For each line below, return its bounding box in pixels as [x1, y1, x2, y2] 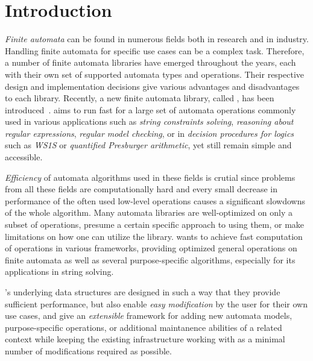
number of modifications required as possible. [5, 344, 172, 357]
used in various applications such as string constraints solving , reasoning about [5, 115, 294, 128]
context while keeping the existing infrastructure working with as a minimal [5, 333, 285, 345]
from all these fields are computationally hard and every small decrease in [5, 183, 277, 195]
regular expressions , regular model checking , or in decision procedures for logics [5, 127, 294, 139]
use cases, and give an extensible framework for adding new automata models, [5, 309, 292, 322]
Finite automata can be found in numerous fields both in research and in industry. [5, 33, 309, 45]
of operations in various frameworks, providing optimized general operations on [5, 242, 297, 254]
